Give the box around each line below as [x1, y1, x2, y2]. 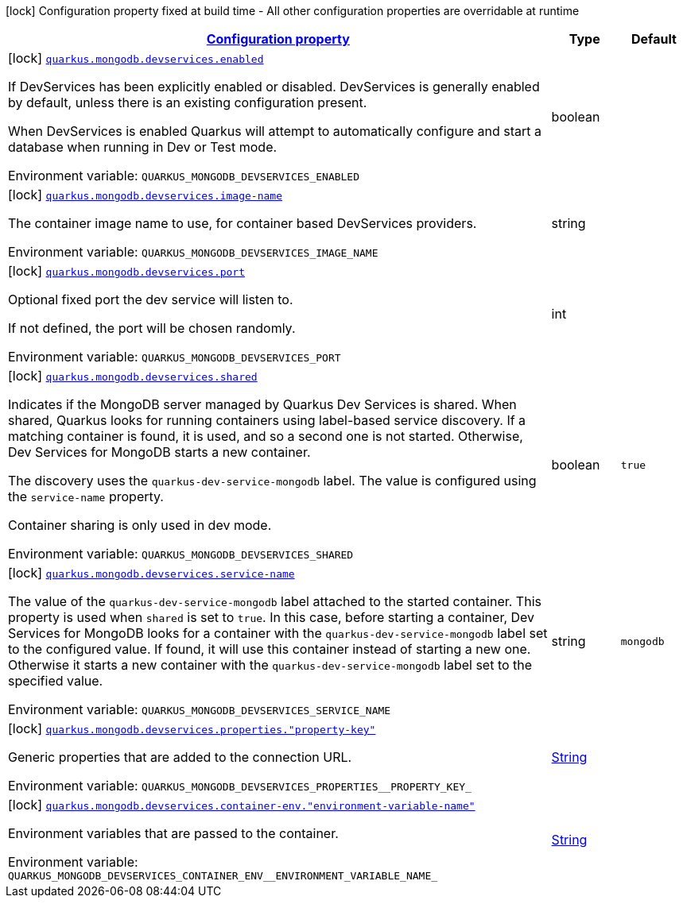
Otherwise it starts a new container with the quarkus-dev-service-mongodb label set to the [8, 657, 533, 673]
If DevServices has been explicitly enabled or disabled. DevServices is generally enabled [8, 79, 540, 95]
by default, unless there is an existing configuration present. [8, 95, 367, 110]
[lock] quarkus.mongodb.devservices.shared [8, 368, 258, 384]
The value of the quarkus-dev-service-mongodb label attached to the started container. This [8, 593, 541, 609]
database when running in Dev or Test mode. [8, 139, 277, 155]
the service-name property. [8, 489, 164, 504]
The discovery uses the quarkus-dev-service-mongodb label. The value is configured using [8, 473, 537, 489]
